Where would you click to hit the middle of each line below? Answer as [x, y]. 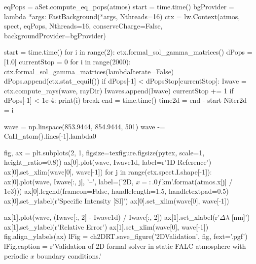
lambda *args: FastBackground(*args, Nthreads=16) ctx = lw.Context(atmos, [122, 16]
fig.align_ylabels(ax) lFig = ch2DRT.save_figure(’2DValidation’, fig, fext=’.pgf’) [126, 236]
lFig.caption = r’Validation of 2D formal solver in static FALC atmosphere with [125, 246]
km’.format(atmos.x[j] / [197, 181]
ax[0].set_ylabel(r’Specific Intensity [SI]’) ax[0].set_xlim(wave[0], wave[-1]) [117, 200]
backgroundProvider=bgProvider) [55, 35]
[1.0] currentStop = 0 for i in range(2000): [67, 61]
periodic [16, 255]
